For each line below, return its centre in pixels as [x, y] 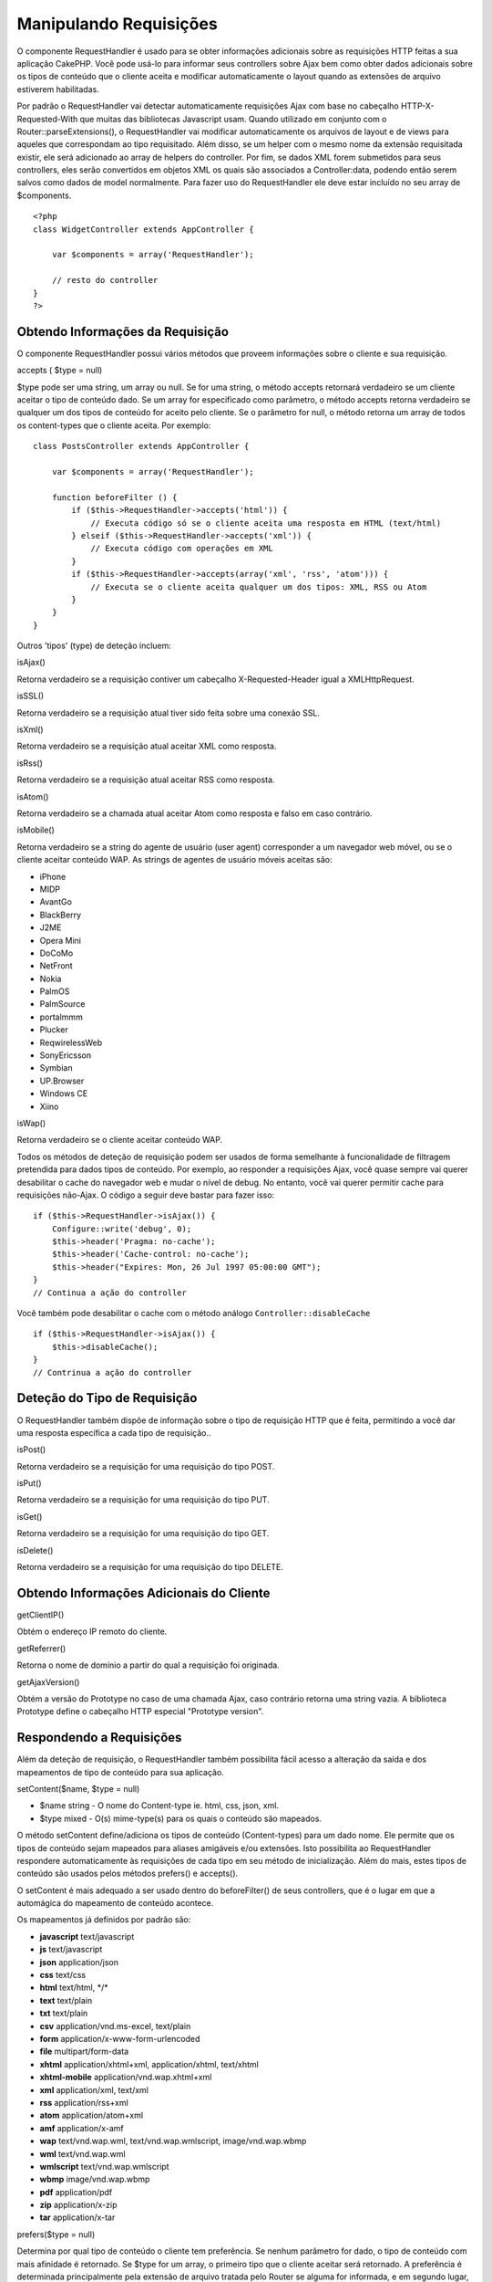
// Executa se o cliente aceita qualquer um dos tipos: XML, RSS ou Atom [259, 587]
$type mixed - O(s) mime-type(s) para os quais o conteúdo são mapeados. [181, 1818]
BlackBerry [61, 915]
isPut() [29, 1483]
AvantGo [56, 902]
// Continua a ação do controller [110, 1293]
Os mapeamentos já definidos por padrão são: [104, 1920]
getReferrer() [41, 1649]
